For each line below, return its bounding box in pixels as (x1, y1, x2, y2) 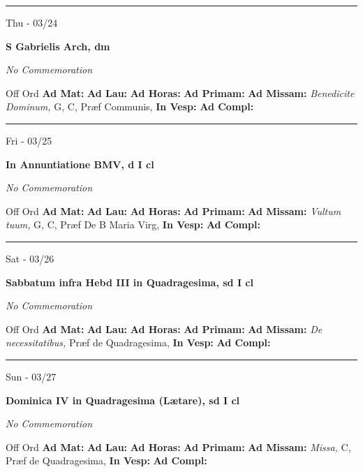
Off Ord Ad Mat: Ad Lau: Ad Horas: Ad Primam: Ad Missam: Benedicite (6, 85, 355, 100)
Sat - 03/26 (6, 251, 54, 265)
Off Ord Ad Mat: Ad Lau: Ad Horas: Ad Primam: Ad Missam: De (6, 321, 323, 336)
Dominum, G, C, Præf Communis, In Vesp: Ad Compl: (6, 99, 254, 114)
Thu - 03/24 (6, 15, 58, 29)
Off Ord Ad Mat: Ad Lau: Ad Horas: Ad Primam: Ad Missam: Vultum (6, 203, 341, 218)
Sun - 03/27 (6, 369, 57, 383)
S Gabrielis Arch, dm (6, 38, 110, 53)
